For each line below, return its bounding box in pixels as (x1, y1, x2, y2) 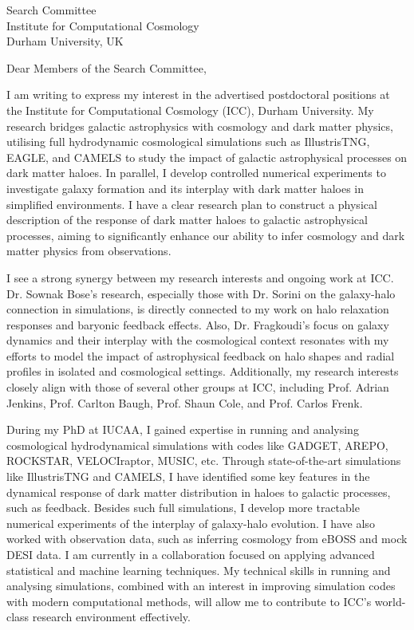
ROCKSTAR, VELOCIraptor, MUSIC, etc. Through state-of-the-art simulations (6, 452, 401, 469)
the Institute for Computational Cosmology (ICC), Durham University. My (6, 101, 374, 118)
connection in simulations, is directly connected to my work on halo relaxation (6, 301, 389, 317)
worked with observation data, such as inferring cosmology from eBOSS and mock (6, 530, 408, 547)
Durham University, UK (6, 33, 124, 49)
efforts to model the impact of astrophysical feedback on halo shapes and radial (6, 347, 395, 364)
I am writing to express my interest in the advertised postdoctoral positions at (6, 86, 390, 103)
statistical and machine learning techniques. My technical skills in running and (6, 561, 391, 578)
